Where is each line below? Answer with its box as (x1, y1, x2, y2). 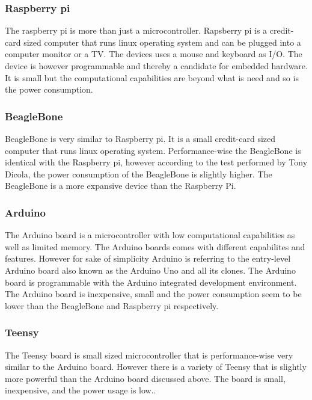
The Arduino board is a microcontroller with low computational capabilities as (5, 229, 295, 241)
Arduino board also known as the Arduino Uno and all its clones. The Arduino (5, 263, 296, 276)
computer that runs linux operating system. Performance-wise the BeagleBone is (5, 144, 301, 156)
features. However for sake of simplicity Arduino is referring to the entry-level (5, 252, 291, 265)
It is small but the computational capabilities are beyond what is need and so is (5, 71, 299, 84)
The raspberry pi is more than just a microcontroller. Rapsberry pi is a (5, 24, 268, 37)
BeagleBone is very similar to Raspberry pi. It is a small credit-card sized (5, 132, 276, 144)
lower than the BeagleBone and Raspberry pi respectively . (5, 299, 219, 312)
